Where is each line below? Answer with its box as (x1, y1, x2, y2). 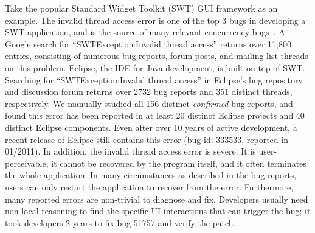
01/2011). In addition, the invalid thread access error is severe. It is (5, 145, 256, 158)
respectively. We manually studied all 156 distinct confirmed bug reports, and (5, 97, 293, 110)
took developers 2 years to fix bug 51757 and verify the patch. (5, 216, 236, 229)
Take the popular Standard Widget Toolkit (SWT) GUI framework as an (5, 2, 278, 14)
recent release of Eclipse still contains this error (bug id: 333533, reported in (5, 133, 288, 145)
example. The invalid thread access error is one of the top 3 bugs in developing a (5, 13, 306, 26)
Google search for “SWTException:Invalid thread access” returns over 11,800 (5, 37, 291, 50)
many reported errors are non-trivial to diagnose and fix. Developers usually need (5, 192, 308, 205)
